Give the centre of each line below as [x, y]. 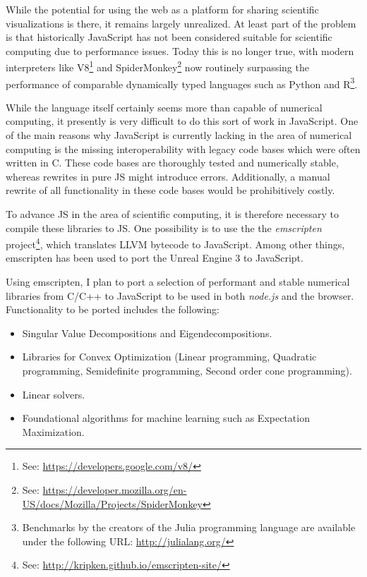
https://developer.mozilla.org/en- [115, 490]
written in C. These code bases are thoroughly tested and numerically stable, [172, 163]
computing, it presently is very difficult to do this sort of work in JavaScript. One [182, 121]
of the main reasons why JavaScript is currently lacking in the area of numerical [179, 135]
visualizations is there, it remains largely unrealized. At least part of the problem [181, 23]
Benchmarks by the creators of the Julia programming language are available [189, 527]
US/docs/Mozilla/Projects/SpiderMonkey [112, 503]
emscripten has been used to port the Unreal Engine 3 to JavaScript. [155, 258]
